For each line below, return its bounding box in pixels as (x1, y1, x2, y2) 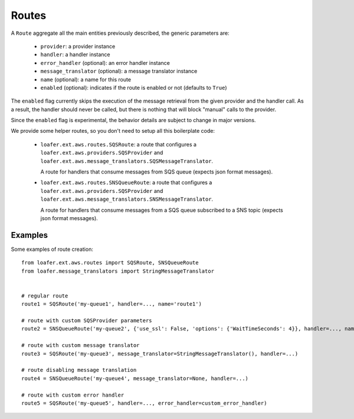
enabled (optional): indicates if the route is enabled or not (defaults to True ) (40, 84, 227, 91)
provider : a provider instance (40, 42, 116, 50)
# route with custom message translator (21, 342, 140, 349)
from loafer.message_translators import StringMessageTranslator (21, 267, 215, 274)
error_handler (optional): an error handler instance (40, 59, 171, 66)
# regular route (21, 292, 68, 299)
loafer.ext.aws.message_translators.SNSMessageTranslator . (40, 195, 214, 203)
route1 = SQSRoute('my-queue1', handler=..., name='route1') (21, 301, 202, 307)
